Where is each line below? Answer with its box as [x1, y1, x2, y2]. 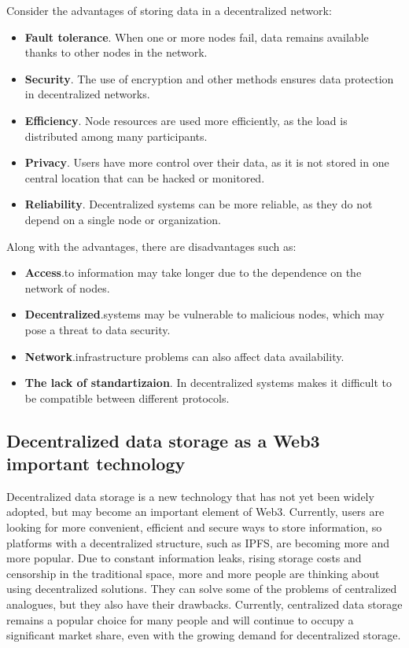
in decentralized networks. [24, 86, 150, 102]
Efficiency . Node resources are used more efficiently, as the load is [24, 112, 348, 128]
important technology [6, 451, 186, 476]
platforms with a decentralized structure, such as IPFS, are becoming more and [6, 534, 390, 550]
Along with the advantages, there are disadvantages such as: [6, 237, 297, 254]
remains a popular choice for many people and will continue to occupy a [6, 611, 354, 628]
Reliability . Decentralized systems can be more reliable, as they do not [24, 196, 373, 212]
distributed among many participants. [24, 127, 208, 144]
